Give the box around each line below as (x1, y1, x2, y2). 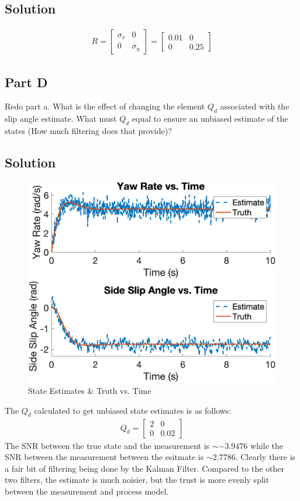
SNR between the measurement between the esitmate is (5, 451, 204, 463)
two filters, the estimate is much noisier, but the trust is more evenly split (5, 473, 270, 486)
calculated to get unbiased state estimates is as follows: (34, 404, 232, 416)
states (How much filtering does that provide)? (5, 125, 172, 137)
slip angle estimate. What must (5, 112, 117, 125)
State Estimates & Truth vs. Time (28, 385, 151, 397)
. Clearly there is (235, 451, 296, 463)
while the (250, 439, 284, 451)
